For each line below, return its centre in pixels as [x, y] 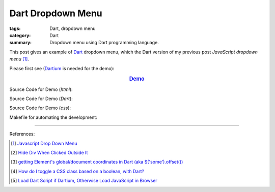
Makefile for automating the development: [53, 117]
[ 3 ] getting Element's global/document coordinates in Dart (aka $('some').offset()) [97, 162]
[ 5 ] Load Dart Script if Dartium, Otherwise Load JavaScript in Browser [84, 181]
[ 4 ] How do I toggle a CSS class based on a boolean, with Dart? [78, 171]
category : [20, 35]
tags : [15, 28]
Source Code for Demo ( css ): [40, 108]
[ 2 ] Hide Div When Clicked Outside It [49, 152]
